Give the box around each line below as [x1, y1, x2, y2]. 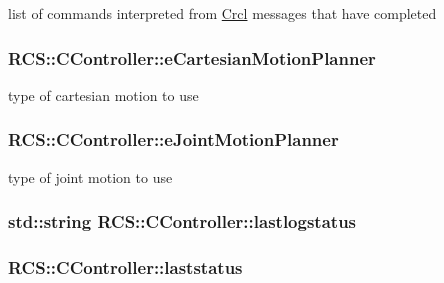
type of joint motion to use [8, 166, 173, 187]
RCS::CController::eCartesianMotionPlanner [8, 45, 376, 70]
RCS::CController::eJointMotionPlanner [8, 127, 339, 152]
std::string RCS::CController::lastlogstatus [8, 209, 357, 234]
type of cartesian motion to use [8, 84, 199, 105]
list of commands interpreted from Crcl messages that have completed [8, 3, 437, 23]
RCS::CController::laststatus [8, 254, 243, 279]
